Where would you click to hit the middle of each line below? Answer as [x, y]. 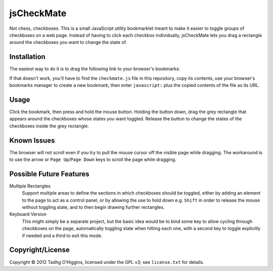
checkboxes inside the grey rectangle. [49, 126]
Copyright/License [40, 250]
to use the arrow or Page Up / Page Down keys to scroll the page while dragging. [93, 160]
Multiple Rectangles [30, 186]
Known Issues [32, 140]
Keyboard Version [28, 214]
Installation [27, 57]
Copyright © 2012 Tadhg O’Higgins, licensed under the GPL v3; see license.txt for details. [107, 262]
